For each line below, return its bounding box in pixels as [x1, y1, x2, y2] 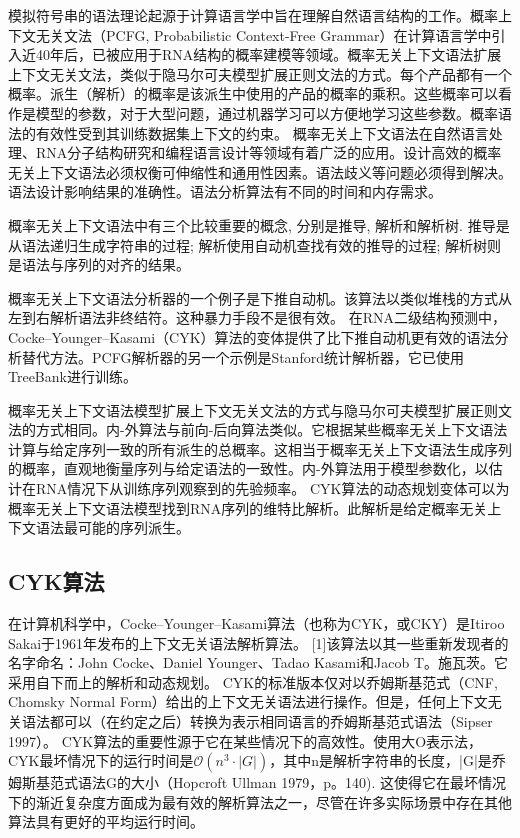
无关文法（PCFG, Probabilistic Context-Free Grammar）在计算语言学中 [35, 24, 492, 45]
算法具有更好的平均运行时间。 [8, 811, 204, 832]
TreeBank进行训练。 [8, 366, 137, 387]
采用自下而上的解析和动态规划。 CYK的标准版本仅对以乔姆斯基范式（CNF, [8, 671, 498, 692]
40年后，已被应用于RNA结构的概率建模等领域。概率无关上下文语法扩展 [35, 44, 502, 65]
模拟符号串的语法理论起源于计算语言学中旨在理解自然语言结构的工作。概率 [8, 5, 498, 25]
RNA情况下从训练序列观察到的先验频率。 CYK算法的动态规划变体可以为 [35, 478, 510, 499]
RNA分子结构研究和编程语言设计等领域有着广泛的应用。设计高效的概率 [35, 142, 502, 163]
